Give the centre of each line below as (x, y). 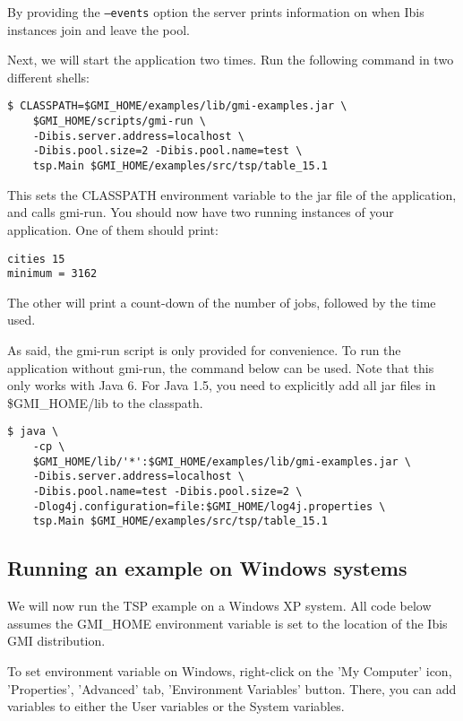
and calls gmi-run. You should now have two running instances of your (201, 212)
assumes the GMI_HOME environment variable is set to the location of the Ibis (227, 623)
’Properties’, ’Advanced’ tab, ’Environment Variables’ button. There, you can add (232, 688)
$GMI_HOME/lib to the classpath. (105, 402)
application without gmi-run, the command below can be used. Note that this (221, 367)
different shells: (48, 77)
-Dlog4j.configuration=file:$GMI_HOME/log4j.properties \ (209, 506)
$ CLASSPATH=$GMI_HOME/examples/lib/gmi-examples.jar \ (177, 106)
